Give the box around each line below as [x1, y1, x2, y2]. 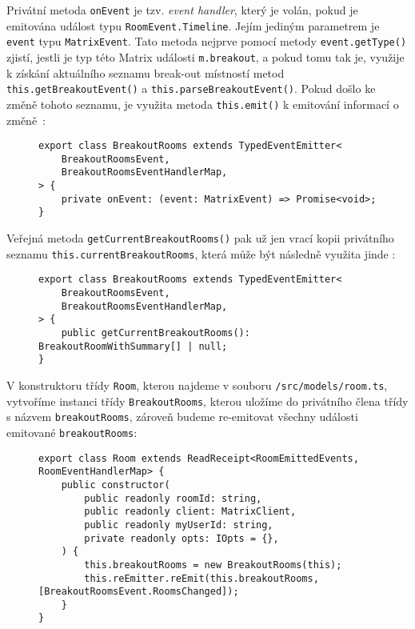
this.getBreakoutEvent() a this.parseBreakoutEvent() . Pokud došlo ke [6, 80, 376, 97]
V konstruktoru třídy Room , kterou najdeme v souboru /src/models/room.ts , [6, 376, 388, 393]
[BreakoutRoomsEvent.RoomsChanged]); [38, 586, 239, 598]
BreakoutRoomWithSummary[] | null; [38, 340, 228, 352]
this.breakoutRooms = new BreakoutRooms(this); [84, 559, 342, 571]
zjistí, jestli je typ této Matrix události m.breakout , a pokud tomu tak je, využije [6, 48, 405, 65]
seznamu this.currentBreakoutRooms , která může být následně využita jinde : [6, 245, 396, 262]
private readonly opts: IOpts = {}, [84, 532, 279, 544]
